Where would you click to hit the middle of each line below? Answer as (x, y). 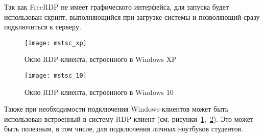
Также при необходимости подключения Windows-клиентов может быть (116, 109)
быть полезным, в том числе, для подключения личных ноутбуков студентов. (124, 129)
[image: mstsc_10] (56, 76)
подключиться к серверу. (43, 27)
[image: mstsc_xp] (56, 43)
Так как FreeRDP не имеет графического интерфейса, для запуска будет (117, 7)
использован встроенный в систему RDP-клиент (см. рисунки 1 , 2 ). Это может (129, 118)
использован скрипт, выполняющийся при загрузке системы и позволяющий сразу (132, 16)
